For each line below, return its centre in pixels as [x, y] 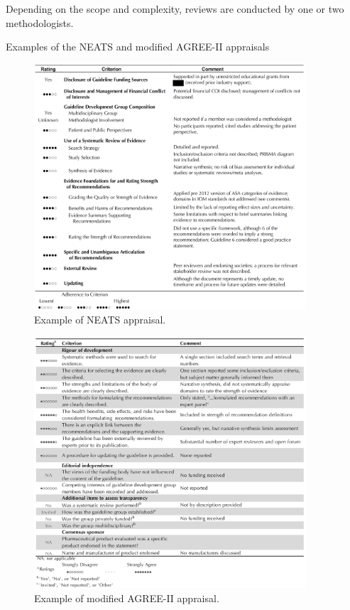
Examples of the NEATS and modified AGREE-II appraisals [138, 47]
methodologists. [40, 22]
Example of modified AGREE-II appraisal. [127, 598]
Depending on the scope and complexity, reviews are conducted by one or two [175, 9]
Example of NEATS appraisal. [100, 320]
